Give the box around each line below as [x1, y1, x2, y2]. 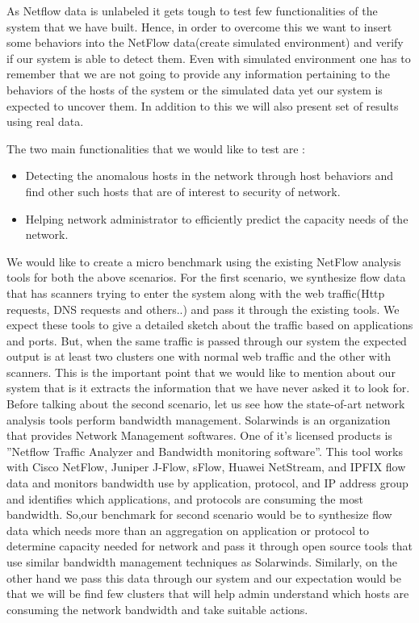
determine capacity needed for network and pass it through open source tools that [6, 537, 413, 554]
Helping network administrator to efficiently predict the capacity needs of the [25, 210, 409, 227]
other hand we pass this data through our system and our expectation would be [6, 569, 402, 586]
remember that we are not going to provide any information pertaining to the [6, 65, 391, 82]
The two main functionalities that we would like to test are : [6, 140, 305, 157]
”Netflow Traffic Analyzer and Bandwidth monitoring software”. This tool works [6, 442, 404, 459]
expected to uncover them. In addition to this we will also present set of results [6, 97, 399, 114]
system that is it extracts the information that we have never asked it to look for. [6, 379, 410, 396]
